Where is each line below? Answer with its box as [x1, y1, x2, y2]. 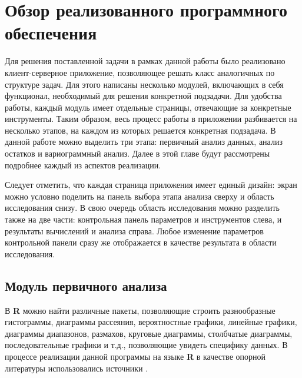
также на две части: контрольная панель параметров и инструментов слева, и [5, 213, 282, 226]
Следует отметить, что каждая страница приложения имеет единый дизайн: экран [5, 178, 297, 191]
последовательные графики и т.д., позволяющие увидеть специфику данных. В [5, 339, 288, 351]
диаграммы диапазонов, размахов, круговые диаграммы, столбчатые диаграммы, [5, 327, 293, 339]
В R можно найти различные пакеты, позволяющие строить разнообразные [5, 304, 276, 316]
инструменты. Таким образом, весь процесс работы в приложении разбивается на [5, 112, 297, 125]
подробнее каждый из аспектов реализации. [5, 158, 161, 171]
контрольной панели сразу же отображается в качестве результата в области [5, 236, 277, 248]
